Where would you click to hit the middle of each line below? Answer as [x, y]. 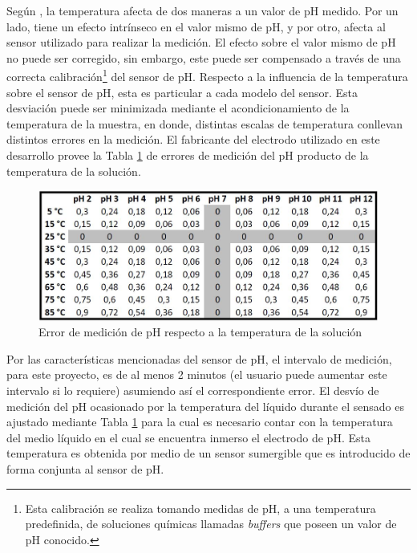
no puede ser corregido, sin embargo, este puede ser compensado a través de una [204, 57]
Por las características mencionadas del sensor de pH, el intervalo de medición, [199, 358]
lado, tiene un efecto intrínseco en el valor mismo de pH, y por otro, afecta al [196, 26]
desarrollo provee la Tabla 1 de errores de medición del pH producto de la [188, 155]
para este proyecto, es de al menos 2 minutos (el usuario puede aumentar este [197, 374]
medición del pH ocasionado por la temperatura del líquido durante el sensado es [205, 406]
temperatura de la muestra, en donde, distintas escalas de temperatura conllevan [205, 123]
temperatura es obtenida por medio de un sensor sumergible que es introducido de [208, 453]
